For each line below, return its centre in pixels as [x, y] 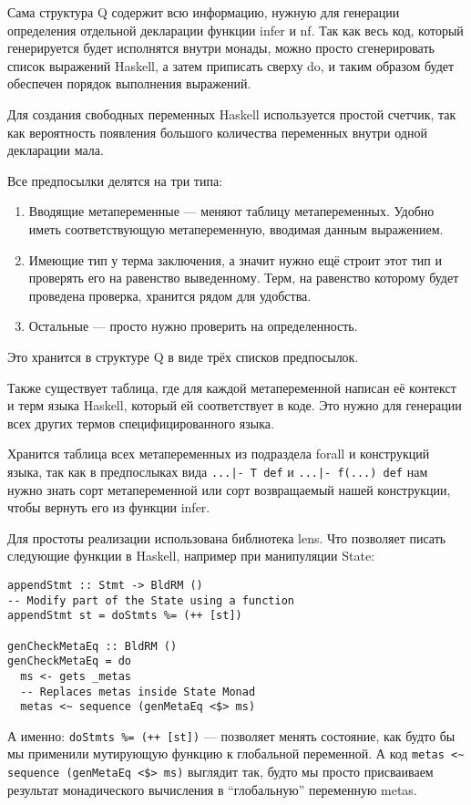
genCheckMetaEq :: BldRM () [92, 646]
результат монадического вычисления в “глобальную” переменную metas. [212, 789]
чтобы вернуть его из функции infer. [109, 507]
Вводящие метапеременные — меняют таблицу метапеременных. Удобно [231, 211]
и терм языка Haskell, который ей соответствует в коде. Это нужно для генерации [235, 405]
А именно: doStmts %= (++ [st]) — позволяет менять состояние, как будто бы [231, 735]
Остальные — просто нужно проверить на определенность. [193, 326]
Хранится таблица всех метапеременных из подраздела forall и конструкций [219, 454]
